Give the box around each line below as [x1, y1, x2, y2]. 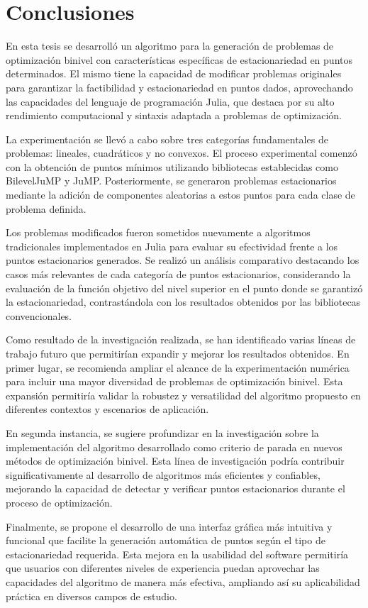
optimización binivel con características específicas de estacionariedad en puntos [6, 52, 352, 67]
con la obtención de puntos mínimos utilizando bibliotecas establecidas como [6, 159, 338, 174]
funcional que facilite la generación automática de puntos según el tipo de [6, 533, 325, 548]
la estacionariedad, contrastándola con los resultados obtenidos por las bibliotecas [6, 294, 361, 309]
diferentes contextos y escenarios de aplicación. [6, 402, 209, 416]
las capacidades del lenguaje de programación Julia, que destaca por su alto [6, 94, 335, 109]
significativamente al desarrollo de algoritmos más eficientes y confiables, [6, 467, 320, 482]
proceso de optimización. [6, 494, 113, 509]
